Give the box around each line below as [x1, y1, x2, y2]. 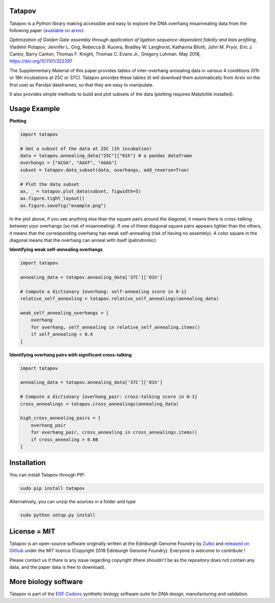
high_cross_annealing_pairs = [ [20, 415, 101, 421]
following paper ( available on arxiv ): [9, 27, 85, 33]
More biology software [9, 577, 84, 586]
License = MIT [9, 527, 56, 536]
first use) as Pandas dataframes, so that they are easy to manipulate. [9, 81, 154, 88]
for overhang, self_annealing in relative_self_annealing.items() [31, 324, 201, 330]
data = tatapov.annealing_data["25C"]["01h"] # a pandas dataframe [20, 153, 193, 159]
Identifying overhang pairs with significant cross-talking [9, 351, 132, 358]
